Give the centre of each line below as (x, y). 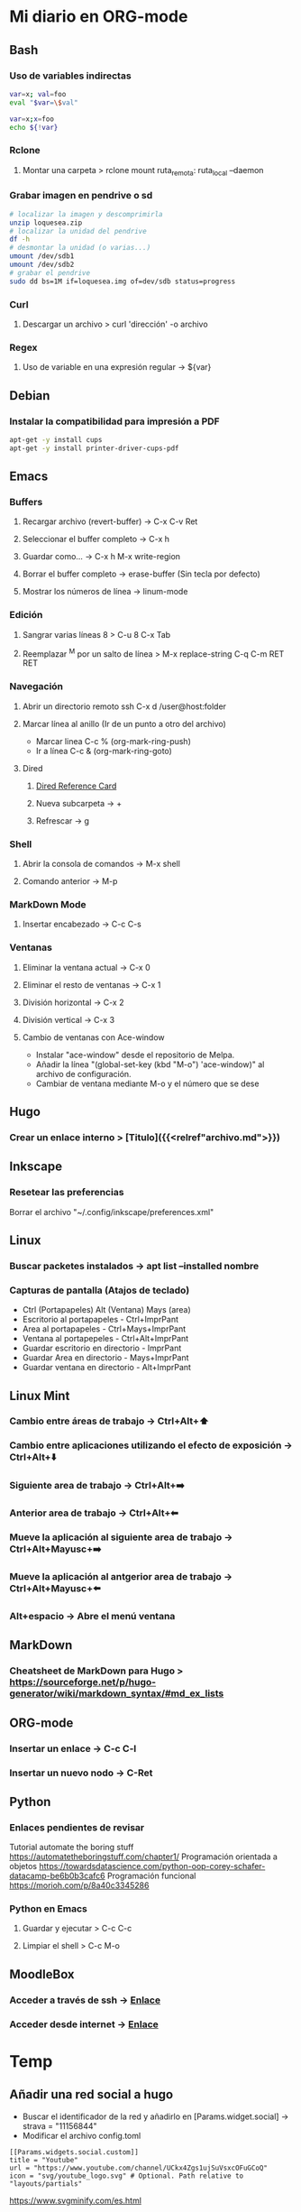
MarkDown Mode (48, 904)
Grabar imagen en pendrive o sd (81, 196)
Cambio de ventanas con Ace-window (93, 1037)
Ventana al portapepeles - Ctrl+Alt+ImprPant (105, 1339)
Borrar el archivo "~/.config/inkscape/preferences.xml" (112, 1212)
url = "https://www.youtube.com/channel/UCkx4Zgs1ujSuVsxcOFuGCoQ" (139, 2168)
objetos (23, 1866)
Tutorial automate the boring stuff (72, 1848)
